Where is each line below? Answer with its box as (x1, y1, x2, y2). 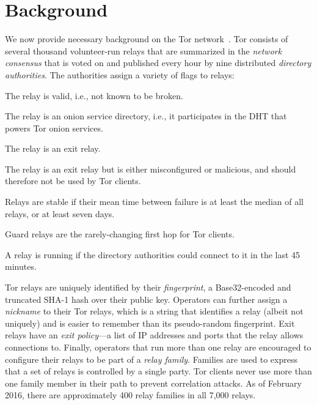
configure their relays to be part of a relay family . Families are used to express (5, 352, 297, 365)
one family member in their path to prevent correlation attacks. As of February (5, 376, 302, 389)
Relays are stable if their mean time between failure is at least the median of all (5, 195, 304, 208)
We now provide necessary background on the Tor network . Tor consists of (5, 32, 288, 45)
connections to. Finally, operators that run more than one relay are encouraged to (5, 341, 312, 353)
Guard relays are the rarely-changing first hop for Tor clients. (5, 228, 235, 240)
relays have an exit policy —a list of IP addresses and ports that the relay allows (5, 329, 304, 341)
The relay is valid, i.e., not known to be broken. (5, 89, 183, 102)
